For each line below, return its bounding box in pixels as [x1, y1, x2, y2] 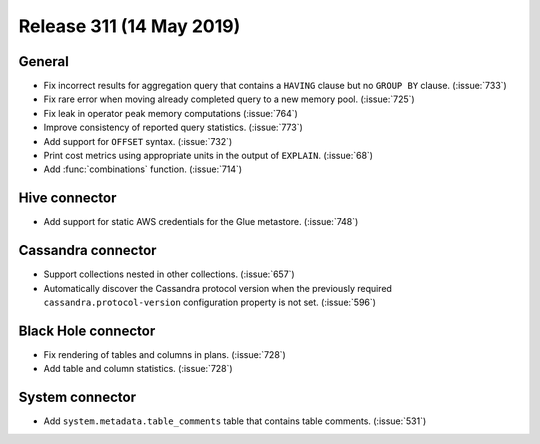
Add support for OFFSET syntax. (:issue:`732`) [43, 135, 233, 147]
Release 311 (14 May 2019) [18, 15, 241, 37]
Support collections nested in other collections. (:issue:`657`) [43, 268, 295, 280]
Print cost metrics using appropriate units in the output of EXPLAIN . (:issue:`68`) [43, 150, 374, 162]
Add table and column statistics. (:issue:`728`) [43, 363, 234, 375]
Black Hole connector [18, 322, 156, 339]
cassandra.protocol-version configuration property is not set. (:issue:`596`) [43, 296, 377, 308]
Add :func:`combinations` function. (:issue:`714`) [43, 163, 243, 175]
